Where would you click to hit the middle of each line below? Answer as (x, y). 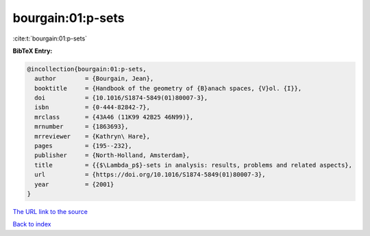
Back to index (32, 224)
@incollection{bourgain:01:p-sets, (87, 69)
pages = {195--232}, (84, 146)
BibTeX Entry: (33, 51)
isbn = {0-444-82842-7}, (92, 107)
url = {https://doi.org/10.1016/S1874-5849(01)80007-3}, (150, 175)
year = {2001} (74, 184)
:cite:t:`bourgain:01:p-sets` (50, 38)
